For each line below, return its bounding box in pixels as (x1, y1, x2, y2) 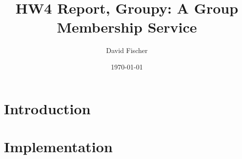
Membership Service (57, 17, 197, 37)
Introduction (4, 98, 91, 118)
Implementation (4, 136, 113, 156)
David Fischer (106, 45, 148, 55)
